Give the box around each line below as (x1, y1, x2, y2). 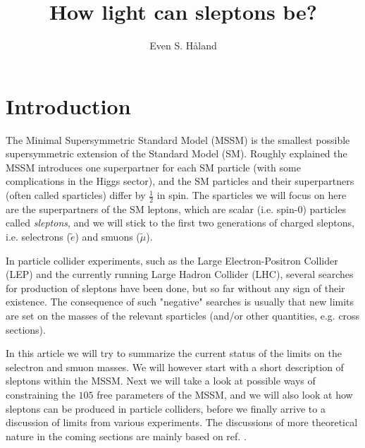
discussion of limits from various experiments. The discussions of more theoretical (6, 415, 358, 430)
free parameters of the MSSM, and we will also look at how (97, 387, 353, 401)
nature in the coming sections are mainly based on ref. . (6, 428, 247, 443)
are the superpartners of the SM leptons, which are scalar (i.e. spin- (6, 201, 298, 216)
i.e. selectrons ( (6, 229, 70, 244)
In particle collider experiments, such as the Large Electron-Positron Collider (6, 253, 338, 267)
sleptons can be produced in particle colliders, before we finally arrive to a (6, 401, 326, 416)
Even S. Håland (149, 38, 217, 53)
